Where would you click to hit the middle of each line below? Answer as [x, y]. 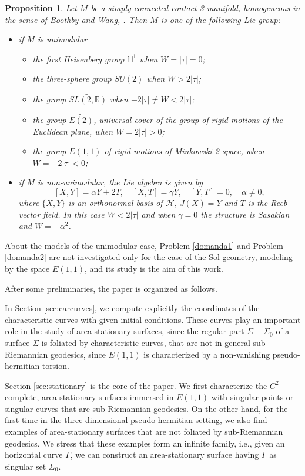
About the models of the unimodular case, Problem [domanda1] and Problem [144, 245]
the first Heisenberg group [78, 59]
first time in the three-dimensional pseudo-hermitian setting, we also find [136, 420]
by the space [27, 268]
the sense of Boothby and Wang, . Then [76, 19]
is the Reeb [267, 202]
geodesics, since [78, 354]
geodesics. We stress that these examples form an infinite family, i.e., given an [145, 443]
